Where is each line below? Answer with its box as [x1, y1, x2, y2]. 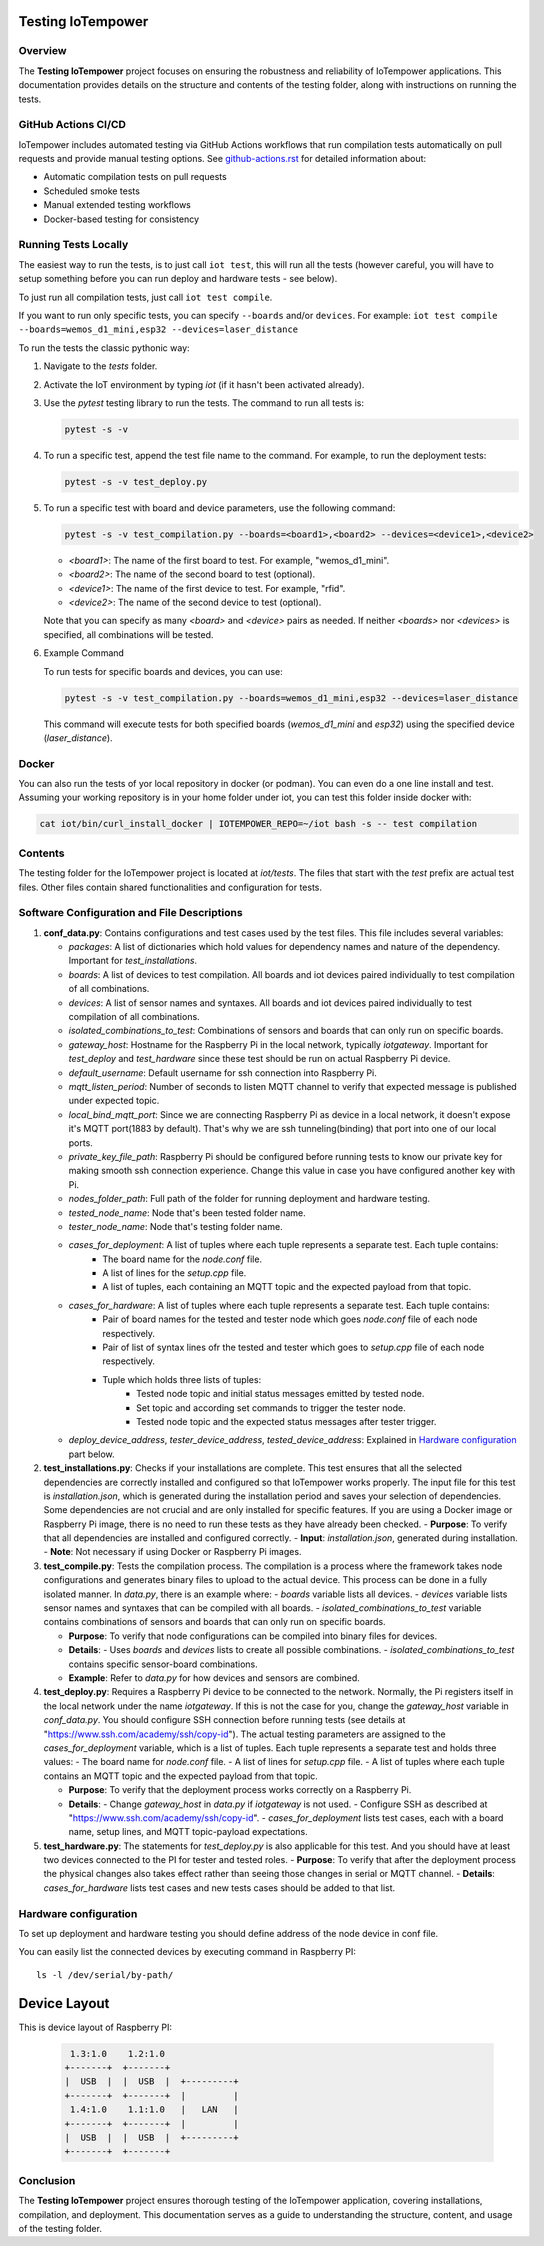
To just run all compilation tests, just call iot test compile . [18, 291, 273, 303]
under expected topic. [68, 1095, 160, 1107]
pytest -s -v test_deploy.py [64, 476, 208, 487]
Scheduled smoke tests [43, 185, 140, 197]
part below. [68, 1448, 115, 1460]
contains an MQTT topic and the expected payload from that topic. [43, 1770, 319, 1782]
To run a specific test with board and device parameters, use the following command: [43, 501, 396, 514]
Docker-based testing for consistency [43, 213, 200, 225]
